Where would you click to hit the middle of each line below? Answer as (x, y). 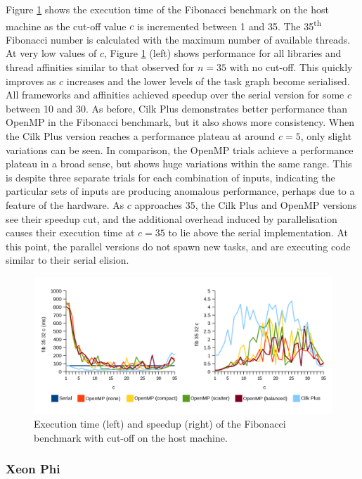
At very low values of (51, 53)
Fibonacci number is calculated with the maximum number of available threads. (178, 39)
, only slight (326, 136)
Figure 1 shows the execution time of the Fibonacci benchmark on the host (167, 9)
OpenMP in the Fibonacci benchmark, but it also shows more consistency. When (180, 122)
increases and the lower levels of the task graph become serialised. (208, 81)
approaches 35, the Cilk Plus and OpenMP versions (246, 204)
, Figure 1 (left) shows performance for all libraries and (222, 53)
